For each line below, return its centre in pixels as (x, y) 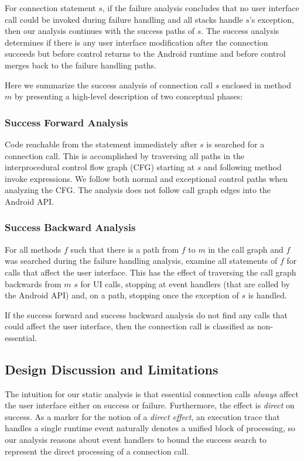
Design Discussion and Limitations (112, 369)
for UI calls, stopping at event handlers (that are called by (185, 283)
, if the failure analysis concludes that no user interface (201, 8)
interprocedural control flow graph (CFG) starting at (100, 167)
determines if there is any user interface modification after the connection (136, 42)
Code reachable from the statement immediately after (101, 144)
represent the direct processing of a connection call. (97, 451)
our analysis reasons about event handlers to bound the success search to (136, 440)
